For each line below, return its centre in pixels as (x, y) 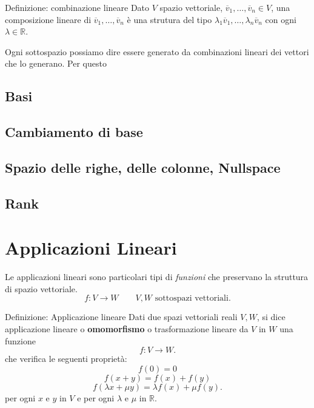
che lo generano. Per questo (56, 63)
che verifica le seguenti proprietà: (66, 359)
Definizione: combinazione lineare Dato (77, 7)
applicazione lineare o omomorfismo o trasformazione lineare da (127, 329)
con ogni (281, 19)
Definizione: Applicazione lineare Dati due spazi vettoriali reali (121, 317)
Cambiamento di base (74, 132)
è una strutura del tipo (169, 19)
